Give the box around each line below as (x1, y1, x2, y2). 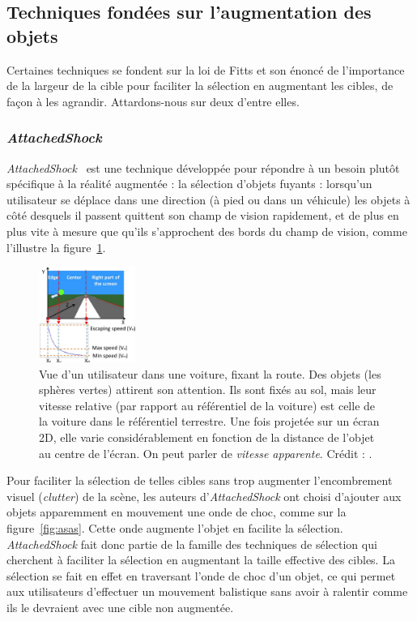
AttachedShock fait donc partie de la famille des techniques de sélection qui (6, 535, 377, 552)
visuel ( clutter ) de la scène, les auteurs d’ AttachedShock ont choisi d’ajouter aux (6, 487, 402, 504)
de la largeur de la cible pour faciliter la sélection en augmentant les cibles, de (6, 77, 394, 94)
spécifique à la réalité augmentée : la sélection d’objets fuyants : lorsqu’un (6, 175, 372, 192)
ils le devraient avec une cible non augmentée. (6, 598, 234, 615)
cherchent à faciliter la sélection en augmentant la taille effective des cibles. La (6, 551, 395, 568)
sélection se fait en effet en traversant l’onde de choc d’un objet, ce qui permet (6, 567, 396, 584)
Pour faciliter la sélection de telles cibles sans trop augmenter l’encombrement (6, 472, 393, 489)
